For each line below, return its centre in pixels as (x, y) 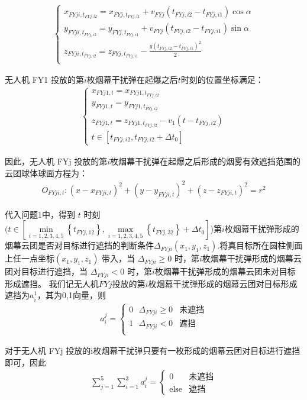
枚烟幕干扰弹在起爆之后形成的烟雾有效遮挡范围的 (206, 161)
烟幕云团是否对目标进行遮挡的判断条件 (79, 245)
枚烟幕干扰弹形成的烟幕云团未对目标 (225, 271)
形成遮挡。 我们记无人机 (52, 283)
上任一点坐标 (30, 258)
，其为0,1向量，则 (72, 295)
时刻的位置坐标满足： (222, 80)
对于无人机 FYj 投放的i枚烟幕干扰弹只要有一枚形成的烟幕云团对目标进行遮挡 (153, 351)
